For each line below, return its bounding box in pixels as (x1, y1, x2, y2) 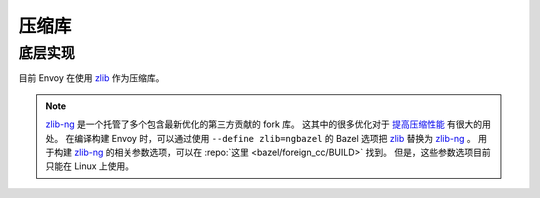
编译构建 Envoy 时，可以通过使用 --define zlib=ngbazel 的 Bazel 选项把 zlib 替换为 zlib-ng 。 (73, 132, 476, 144)
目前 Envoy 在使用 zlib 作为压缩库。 (18, 72, 165, 84)
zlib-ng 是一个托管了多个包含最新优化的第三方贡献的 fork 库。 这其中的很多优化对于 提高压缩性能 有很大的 (45, 118, 483, 130)
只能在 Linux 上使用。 (45, 160, 135, 172)
